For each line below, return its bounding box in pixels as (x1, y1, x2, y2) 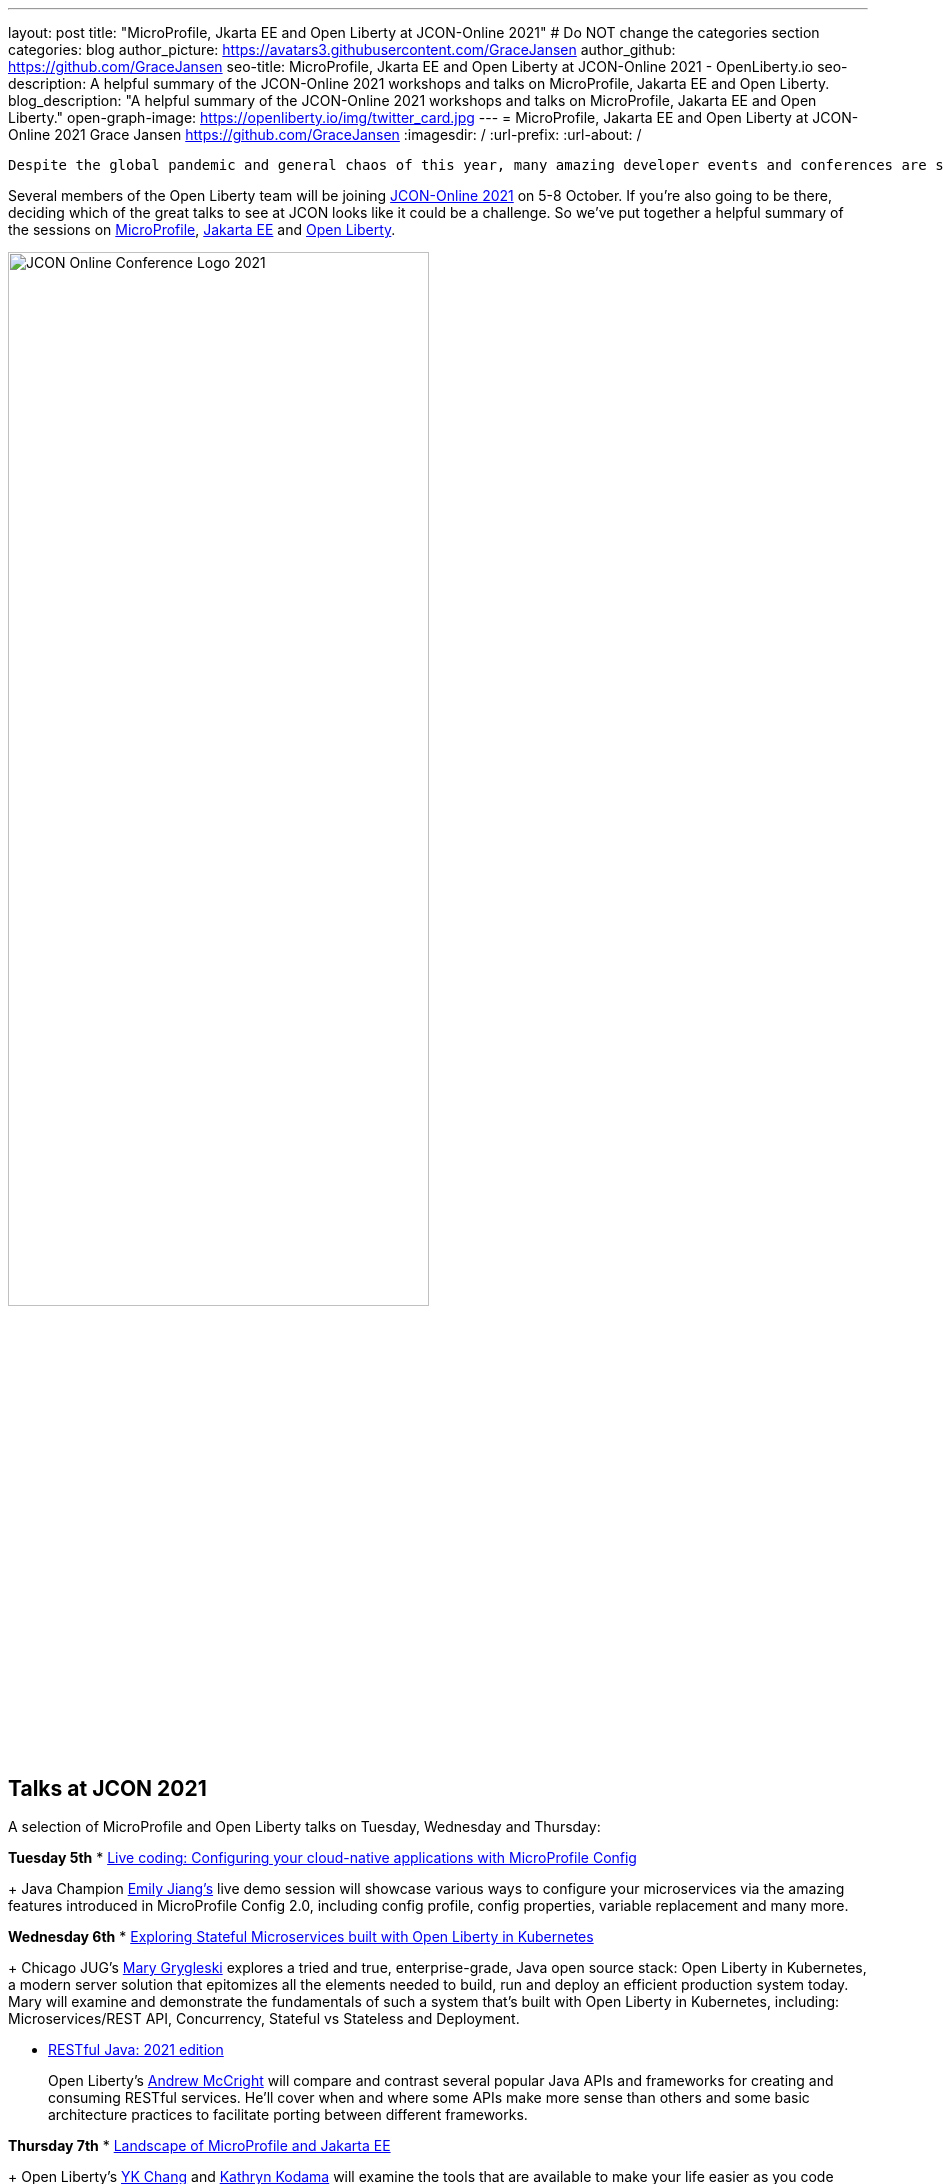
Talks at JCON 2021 (8, 1775, 207, 1801)
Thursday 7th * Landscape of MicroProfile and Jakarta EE (8, 2137, 391, 2155)
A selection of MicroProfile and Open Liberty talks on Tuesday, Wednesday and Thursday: (8, 1818, 601, 1836)
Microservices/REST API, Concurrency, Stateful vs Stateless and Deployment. (8, 2010, 520, 2028)
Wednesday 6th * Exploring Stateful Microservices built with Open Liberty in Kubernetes (8, 1928, 594, 1946)
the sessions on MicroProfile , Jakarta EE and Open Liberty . (8, 221, 396, 238)
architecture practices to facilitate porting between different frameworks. (48, 2106, 528, 2124)
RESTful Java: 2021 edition (48, 2041, 224, 2059)
